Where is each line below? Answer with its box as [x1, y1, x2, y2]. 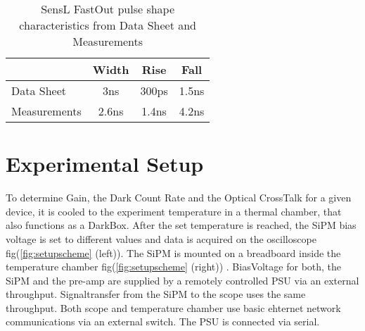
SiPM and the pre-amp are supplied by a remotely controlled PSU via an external [6, 273, 359, 287]
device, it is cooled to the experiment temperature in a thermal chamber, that [6, 204, 342, 218]
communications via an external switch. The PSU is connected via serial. [6, 314, 320, 329]
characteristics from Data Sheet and [19, 17, 196, 33]
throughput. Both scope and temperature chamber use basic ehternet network [6, 300, 341, 315]
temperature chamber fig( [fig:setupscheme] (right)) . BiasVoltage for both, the [6, 259, 342, 274]
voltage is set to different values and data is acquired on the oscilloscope [6, 231, 316, 246]
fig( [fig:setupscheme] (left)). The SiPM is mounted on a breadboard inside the [6, 245, 341, 260]
